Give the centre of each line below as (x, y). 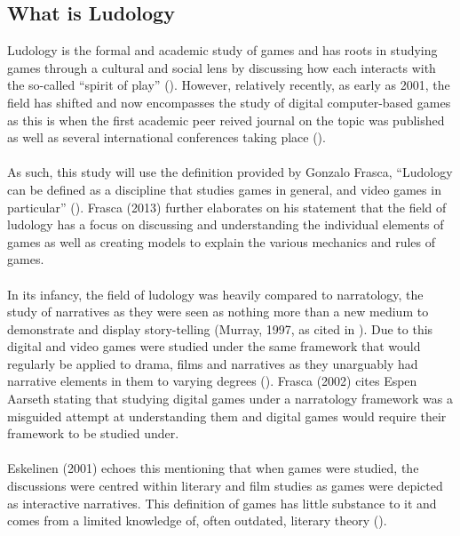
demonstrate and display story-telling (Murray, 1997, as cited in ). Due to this (220, 328)
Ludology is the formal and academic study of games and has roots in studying (222, 50)
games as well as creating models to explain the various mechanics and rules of (222, 241)
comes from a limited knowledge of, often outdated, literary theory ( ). (197, 520)
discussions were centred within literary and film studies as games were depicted (225, 486)
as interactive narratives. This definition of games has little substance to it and (222, 503)
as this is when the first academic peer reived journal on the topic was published (226, 120)
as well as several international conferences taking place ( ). (167, 137)
